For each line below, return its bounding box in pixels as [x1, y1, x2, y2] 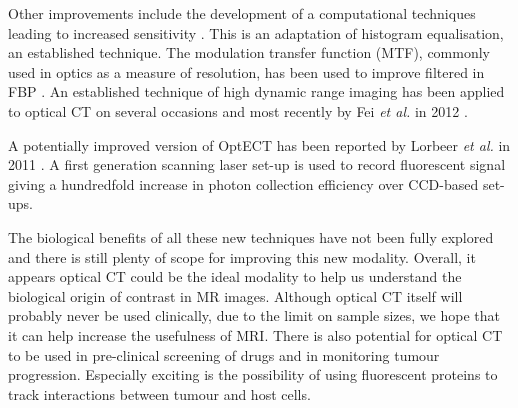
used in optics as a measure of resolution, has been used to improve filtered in [8, 61, 485, 82]
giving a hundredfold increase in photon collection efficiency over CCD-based [8, 173, 479, 194]
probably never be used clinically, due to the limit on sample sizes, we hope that [8, 305, 500, 326]
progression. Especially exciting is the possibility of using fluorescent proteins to [8, 364, 498, 385]
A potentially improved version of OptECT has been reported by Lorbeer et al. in [8, 134, 511, 155]
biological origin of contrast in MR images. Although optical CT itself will [8, 285, 463, 306]
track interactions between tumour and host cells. [8, 383, 311, 404]
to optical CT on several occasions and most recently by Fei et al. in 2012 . [8, 100, 468, 121]
